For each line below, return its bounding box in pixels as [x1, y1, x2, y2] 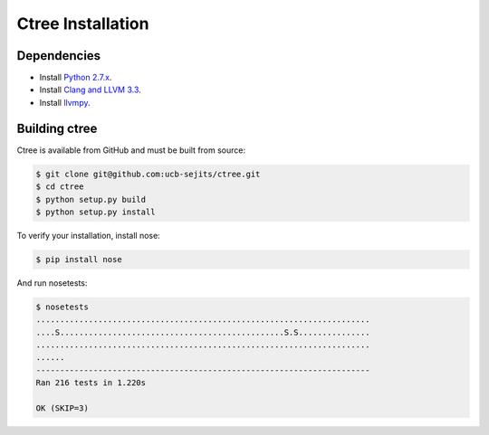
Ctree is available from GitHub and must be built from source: [16, 145, 246, 156]
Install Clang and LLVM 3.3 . [39, 84, 142, 95]
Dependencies [16, 48, 101, 63]
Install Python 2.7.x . [39, 72, 112, 83]
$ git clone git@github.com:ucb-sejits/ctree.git [35, 168, 261, 179]
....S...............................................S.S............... [35, 326, 370, 337]
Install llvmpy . [39, 97, 91, 108]
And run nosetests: [16, 277, 88, 288]
